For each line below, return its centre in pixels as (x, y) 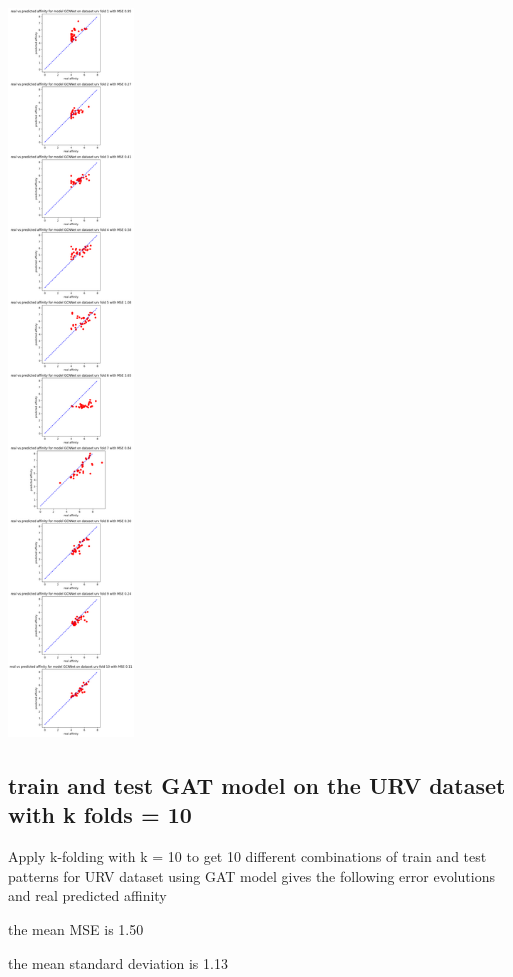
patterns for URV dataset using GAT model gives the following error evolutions (251, 875)
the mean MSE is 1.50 (76, 928)
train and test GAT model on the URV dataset (257, 784)
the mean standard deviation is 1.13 (118, 962)
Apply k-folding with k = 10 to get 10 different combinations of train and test (247, 856)
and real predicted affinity (87, 895)
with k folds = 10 (100, 814)
